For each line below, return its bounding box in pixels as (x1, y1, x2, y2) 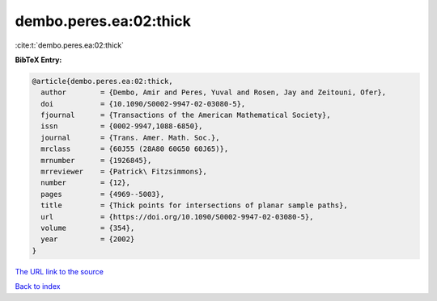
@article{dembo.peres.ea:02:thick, (32, 77, 173, 86)
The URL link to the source (15, 266, 104, 276)
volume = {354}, (40, 224, 135, 232)
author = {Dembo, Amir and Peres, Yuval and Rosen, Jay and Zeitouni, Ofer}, (40, 88, 387, 97)
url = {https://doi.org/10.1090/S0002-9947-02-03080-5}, (40, 212, 314, 221)
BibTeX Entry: (15, 55, 62, 65)
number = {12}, (40, 178, 131, 187)
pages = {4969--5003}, (40, 190, 165, 199)
